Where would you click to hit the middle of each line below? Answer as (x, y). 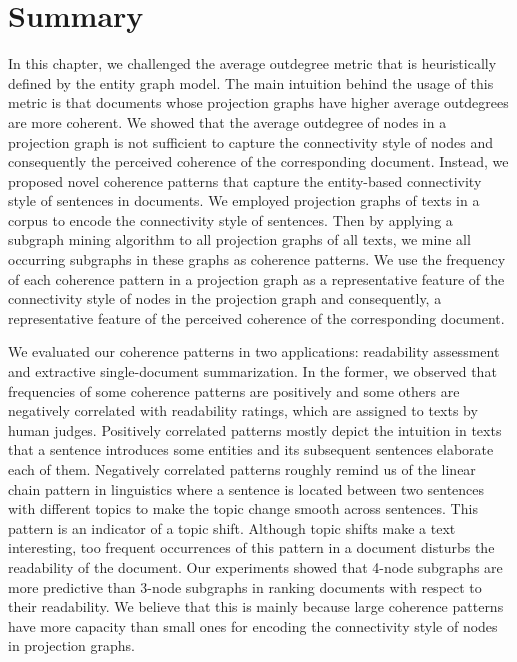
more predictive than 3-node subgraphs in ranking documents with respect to (245, 586)
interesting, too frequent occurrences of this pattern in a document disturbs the (251, 547)
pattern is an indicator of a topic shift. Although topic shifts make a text (232, 527)
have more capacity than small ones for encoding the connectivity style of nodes (253, 625)
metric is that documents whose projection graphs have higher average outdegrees (258, 102)
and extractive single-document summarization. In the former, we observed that (252, 371)
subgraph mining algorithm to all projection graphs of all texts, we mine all (239, 239)
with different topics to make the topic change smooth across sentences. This (243, 508)
